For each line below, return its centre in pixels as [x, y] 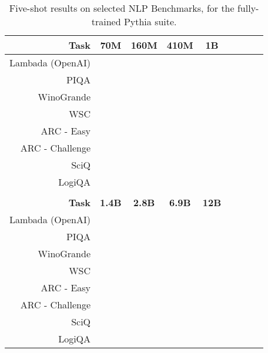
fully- [248, 8]
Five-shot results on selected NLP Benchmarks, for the [122, 8]
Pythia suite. [150, 21]
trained [106, 21]
